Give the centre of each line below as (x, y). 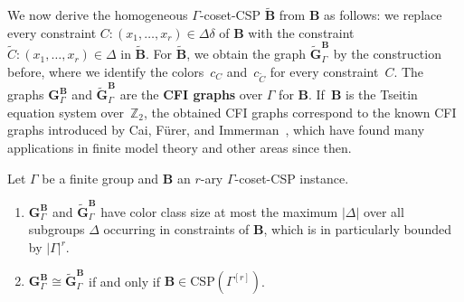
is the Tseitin (382, 94)
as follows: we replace (383, 15)
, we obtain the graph (246, 54)
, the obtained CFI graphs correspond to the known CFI (300, 112)
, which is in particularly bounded (357, 229)
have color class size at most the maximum (219, 211)
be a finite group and (100, 178)
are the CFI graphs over (191, 94)
